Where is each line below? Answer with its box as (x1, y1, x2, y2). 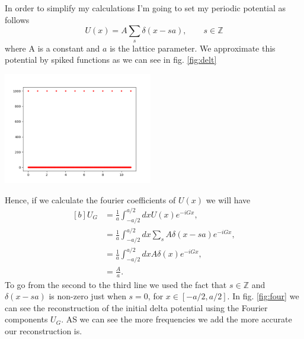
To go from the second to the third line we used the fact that (5, 278, 227, 290)
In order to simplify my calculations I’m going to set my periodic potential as (5, 2, 286, 14)
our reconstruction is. (5, 324, 82, 337)
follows (5, 13, 30, 25)
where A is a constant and (5, 41, 100, 54)
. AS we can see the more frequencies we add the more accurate (61, 313, 292, 325)
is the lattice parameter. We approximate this (110, 41, 276, 54)
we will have (206, 193, 251, 206)
